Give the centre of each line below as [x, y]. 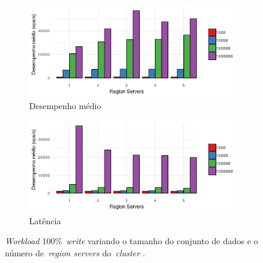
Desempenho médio [65, 105]
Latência [45, 220]
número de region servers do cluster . [75, 252]
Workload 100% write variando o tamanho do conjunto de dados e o [131, 241]
